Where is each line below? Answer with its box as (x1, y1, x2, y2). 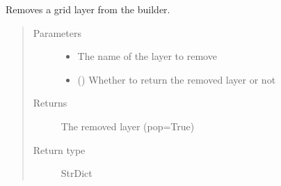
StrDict (61, 166, 93, 180)
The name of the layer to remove (77, 49, 217, 63)
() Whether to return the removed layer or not (77, 72, 276, 86)
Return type (33, 142, 86, 157)
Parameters (33, 25, 81, 40)
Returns (33, 95, 67, 110)
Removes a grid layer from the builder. (6, 2, 170, 16)
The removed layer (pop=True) (61, 118, 195, 133)
